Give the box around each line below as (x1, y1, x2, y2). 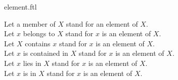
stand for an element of (66, 18, 138, 29)
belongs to (23, 28, 55, 39)
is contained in (23, 48, 68, 58)
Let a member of (4, 18, 56, 29)
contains (25, 38, 51, 48)
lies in (23, 57, 41, 68)
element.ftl (4, 2, 37, 12)
